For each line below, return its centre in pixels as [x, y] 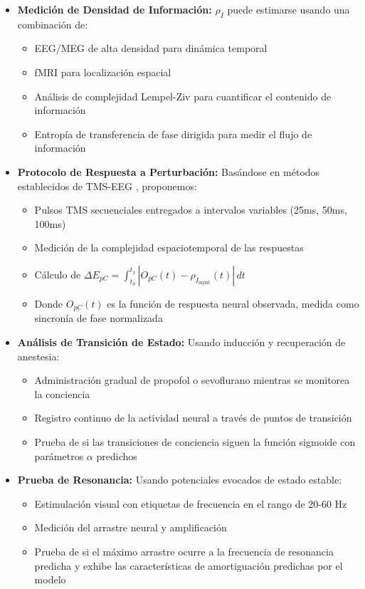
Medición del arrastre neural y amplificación [131, 527]
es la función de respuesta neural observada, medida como [233, 303]
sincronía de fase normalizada [99, 318]
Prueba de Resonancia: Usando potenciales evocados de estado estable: [180, 480]
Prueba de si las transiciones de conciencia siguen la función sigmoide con [195, 441]
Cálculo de [58, 274]
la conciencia [62, 393]
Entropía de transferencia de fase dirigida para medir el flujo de [173, 134]
